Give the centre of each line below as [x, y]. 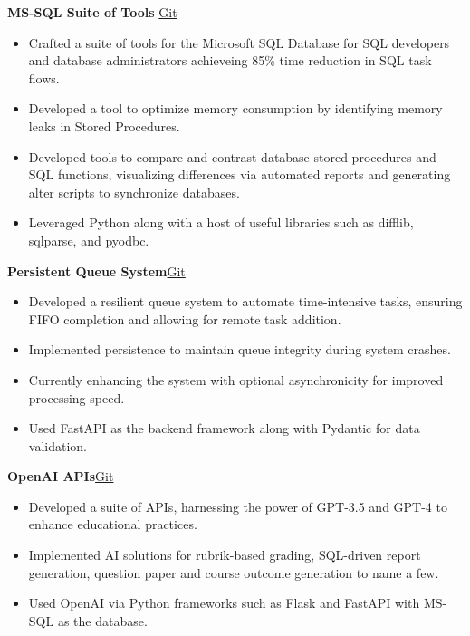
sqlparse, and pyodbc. [89, 240]
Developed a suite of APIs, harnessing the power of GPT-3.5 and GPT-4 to [238, 506]
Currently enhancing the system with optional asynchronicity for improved [236, 379]
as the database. [102, 620]
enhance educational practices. [113, 524]
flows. [44, 77]
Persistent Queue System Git [96, 270]
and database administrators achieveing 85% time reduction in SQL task [230, 60]
